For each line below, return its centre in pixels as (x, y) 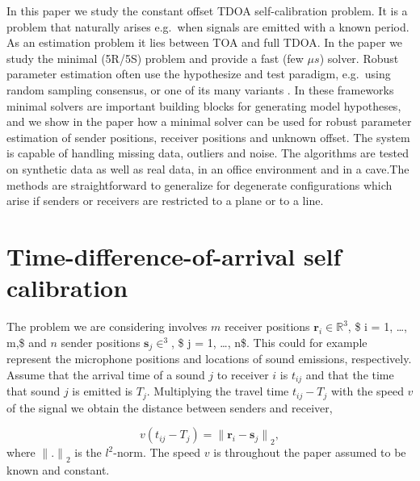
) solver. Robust (359, 58)
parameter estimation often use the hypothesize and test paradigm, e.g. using (199, 74)
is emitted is (103, 391)
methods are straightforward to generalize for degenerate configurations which (199, 184)
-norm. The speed (157, 452)
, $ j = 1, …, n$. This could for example (269, 342)
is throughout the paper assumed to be (310, 452)
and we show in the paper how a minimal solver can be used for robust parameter (209, 121)
